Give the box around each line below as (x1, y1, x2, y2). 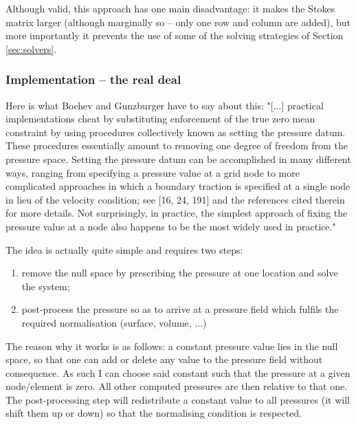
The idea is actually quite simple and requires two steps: (5, 242, 243, 257)
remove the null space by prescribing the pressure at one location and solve (21, 265, 338, 280)
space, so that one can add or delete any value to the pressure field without (5, 352, 323, 367)
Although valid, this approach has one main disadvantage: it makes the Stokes (5, 1, 335, 15)
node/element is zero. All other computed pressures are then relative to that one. (5, 379, 348, 393)
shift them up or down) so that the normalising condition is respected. (5, 406, 302, 420)
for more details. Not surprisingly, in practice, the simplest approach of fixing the (5, 206, 348, 220)
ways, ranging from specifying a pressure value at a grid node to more (5, 165, 300, 179)
